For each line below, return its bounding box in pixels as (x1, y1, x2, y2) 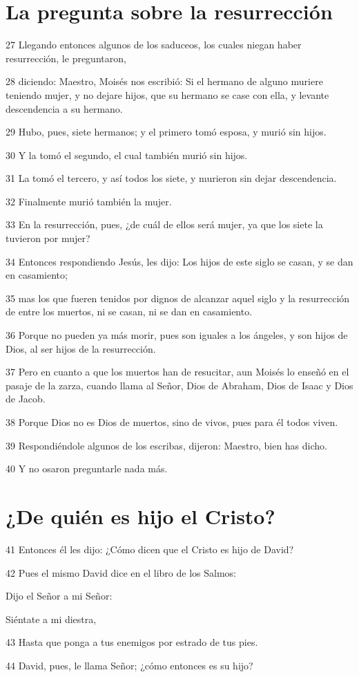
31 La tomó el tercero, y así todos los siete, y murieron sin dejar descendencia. (6, 171, 337, 185)
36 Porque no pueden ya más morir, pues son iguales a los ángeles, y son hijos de (6, 328, 348, 342)
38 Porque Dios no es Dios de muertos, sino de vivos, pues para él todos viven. (6, 415, 338, 429)
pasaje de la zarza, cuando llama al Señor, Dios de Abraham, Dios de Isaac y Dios (6, 378, 353, 392)
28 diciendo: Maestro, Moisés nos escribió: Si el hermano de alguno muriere (6, 74, 323, 89)
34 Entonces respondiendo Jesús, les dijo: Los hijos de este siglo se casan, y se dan (6, 254, 353, 268)
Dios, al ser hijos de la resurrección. (6, 341, 156, 355)
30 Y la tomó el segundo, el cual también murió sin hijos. (6, 147, 248, 162)
